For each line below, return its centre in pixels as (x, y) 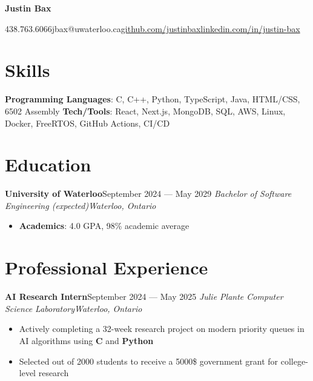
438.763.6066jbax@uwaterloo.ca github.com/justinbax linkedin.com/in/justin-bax (153, 28)
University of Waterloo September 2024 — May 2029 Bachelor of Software (148, 194)
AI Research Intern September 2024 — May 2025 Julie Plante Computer (144, 297)
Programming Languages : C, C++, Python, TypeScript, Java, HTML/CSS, (153, 99)
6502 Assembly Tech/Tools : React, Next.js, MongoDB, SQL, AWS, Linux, (145, 111)
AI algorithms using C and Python (86, 340)
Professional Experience (107, 267)
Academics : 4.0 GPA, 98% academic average (104, 226)
